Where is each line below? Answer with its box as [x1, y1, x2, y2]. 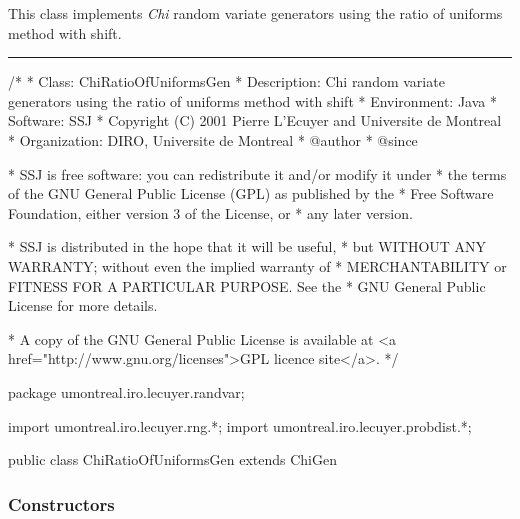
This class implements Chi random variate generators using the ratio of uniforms [8, 3, 503, 23]
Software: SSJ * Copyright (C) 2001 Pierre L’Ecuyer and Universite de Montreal [8, 110, 502, 131]
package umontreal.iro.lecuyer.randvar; [8, 381, 245, 402]
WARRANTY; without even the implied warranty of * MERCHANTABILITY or [8, 255, 507, 276]
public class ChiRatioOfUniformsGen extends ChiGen [8, 449, 337, 470]
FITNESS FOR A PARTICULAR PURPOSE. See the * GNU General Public [8, 275, 486, 296]
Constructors [8, 491, 115, 516]
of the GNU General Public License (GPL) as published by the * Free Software [8, 183, 494, 204]
